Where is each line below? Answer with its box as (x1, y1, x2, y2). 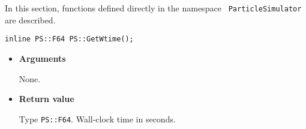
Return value (19, 92, 74, 105)
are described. (5, 13, 56, 26)
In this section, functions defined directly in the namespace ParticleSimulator (5, 2, 302, 14)
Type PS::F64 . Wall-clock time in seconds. (19, 112, 176, 125)
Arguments (19, 52, 66, 64)
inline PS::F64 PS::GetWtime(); (5, 35, 134, 44)
